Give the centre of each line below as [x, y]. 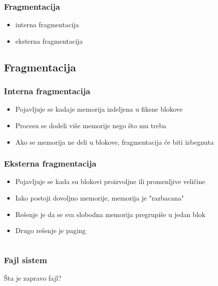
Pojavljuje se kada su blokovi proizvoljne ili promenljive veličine [110, 181]
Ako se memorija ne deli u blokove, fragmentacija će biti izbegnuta [115, 142]
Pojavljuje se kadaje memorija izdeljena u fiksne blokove [99, 109]
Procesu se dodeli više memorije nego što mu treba [91, 125]
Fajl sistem [25, 260]
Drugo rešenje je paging [50, 230]
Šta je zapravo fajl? [33, 278]
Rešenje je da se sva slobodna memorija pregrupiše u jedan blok [110, 214]
